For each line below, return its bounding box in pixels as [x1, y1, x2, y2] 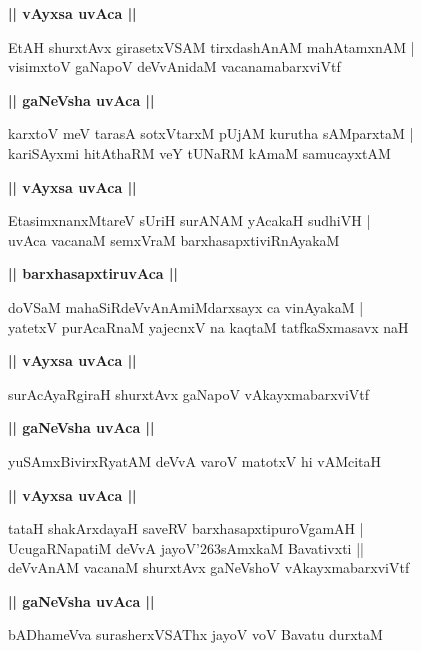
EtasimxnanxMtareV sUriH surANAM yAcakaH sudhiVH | [8, 210, 371, 231]
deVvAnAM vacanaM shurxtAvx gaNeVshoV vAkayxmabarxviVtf [8, 557, 410, 578]
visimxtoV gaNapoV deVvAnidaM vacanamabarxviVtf [8, 56, 341, 77]
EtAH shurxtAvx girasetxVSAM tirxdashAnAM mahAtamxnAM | [8, 36, 415, 57]
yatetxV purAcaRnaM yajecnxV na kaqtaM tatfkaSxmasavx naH [8, 316, 409, 337]
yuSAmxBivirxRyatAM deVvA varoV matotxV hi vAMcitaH [8, 450, 382, 471]
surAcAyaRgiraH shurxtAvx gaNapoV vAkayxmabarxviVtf [8, 383, 370, 404]
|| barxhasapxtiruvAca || [8, 263, 178, 284]
